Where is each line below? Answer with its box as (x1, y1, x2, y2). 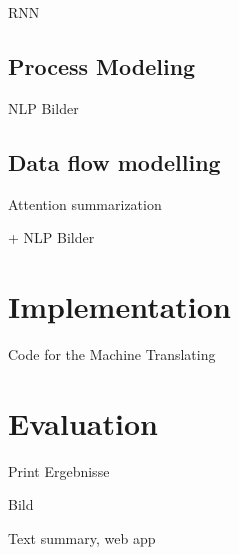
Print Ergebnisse (8, 460, 110, 481)
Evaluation (8, 402, 158, 443)
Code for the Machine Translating (8, 343, 216, 364)
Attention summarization (8, 193, 162, 214)
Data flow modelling (8, 146, 221, 177)
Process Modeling (8, 50, 196, 81)
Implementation (8, 285, 231, 326)
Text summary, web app (8, 527, 156, 548)
